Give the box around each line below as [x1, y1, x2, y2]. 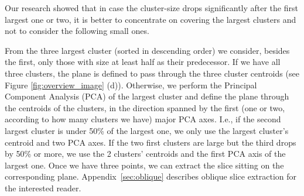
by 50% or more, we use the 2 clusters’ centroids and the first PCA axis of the [5, 147, 286, 160]
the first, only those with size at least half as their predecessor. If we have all [5, 56, 281, 68]
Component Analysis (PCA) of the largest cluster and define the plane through [5, 90, 289, 102]
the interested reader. [5, 181, 81, 194]
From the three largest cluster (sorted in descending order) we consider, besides [5, 44, 290, 56]
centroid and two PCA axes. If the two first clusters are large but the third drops [5, 136, 296, 148]
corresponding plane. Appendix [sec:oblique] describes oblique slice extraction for [5, 170, 297, 183]
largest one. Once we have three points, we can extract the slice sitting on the [5, 159, 284, 171]
